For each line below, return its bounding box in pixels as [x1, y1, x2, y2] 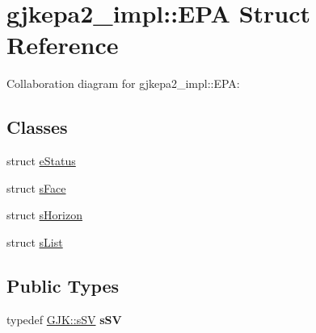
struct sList [6, 233, 63, 250]
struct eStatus [6, 152, 76, 169]
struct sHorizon [6, 206, 82, 223]
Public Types [6, 273, 120, 298]
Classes [6, 114, 68, 139]
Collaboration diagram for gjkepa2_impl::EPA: [6, 75, 240, 92]
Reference [6, 28, 119, 61]
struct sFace [6, 179, 66, 196]
